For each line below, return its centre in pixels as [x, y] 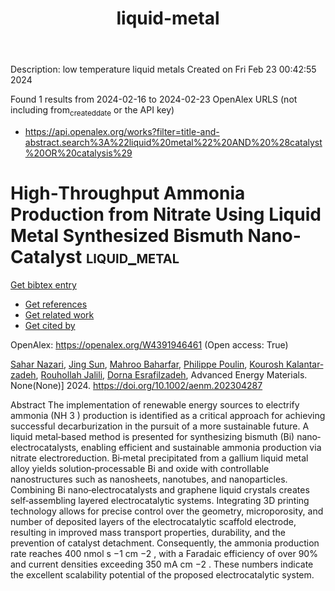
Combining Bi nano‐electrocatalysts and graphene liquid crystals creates [160, 489]
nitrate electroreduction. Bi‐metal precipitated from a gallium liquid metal [159, 458]
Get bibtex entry [43, 284]
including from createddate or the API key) [92, 111]
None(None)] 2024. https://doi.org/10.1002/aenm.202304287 [136, 385]
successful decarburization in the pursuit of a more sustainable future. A [160, 426]
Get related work [59, 314]
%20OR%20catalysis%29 [78, 153]
